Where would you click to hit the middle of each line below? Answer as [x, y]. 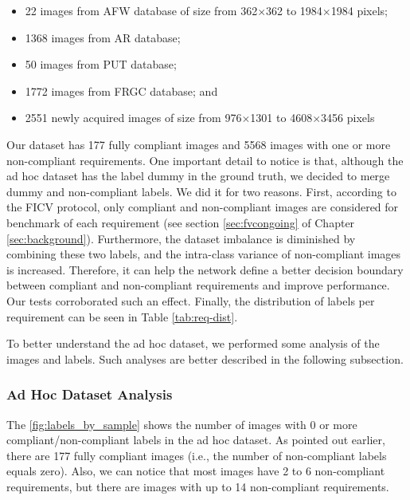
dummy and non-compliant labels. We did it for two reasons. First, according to [201, 191]
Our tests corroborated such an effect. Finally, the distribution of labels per [191, 300]
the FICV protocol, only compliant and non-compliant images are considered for [203, 207]
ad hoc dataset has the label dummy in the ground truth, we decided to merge [198, 176]
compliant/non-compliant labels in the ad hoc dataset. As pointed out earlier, [196, 440]
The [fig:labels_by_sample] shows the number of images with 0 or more [182, 424]
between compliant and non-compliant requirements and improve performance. [198, 285]
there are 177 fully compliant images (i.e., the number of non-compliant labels [197, 455]
